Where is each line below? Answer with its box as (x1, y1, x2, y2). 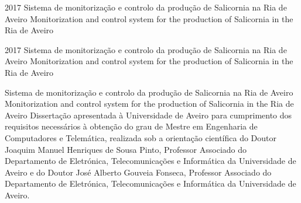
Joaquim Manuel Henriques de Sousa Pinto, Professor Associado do (5, 143, 247, 155)
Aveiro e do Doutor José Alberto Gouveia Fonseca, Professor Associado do (5, 166, 272, 178)
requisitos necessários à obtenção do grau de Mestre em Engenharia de (5, 120, 258, 132)
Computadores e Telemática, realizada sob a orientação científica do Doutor (5, 131, 277, 143)
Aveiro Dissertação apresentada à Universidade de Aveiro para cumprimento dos (5, 108, 292, 121)
